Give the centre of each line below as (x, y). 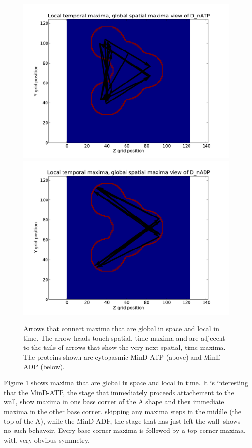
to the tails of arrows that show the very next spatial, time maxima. (125, 347)
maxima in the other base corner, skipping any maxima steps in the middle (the (123, 411)
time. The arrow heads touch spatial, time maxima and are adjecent (124, 338)
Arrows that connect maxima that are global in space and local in (121, 328)
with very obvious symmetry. (47, 440)
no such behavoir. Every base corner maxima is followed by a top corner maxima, (125, 430)
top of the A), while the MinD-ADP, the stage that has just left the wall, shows (122, 421)
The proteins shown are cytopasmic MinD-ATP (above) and (112, 357)
